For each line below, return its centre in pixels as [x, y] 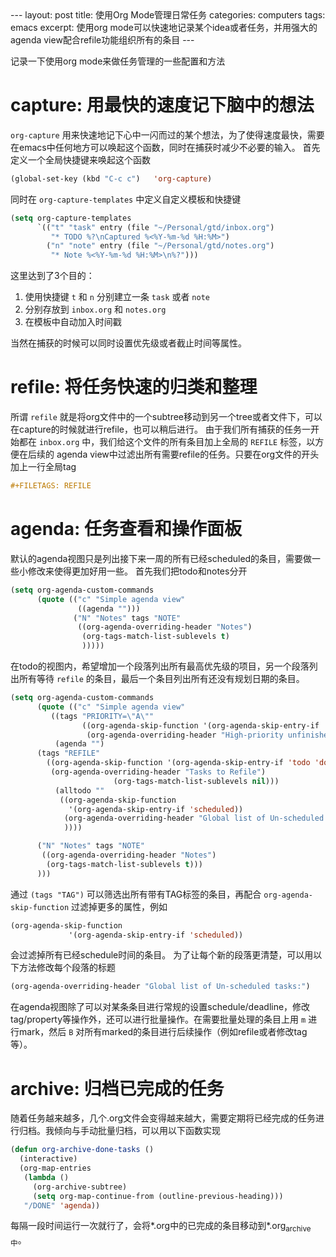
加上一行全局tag [43, 467]
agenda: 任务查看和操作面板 [126, 529]
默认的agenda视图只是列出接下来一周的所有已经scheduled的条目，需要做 [161, 558]
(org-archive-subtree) [80, 1187]
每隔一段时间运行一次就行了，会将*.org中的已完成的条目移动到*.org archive [161, 1227]
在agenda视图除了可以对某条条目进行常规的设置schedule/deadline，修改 [160, 1007]
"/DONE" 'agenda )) [62, 1205]
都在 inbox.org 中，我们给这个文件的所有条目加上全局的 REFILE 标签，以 [167, 442]
